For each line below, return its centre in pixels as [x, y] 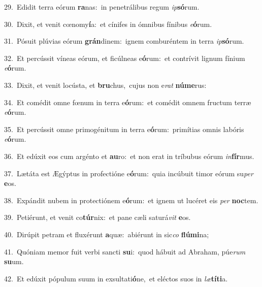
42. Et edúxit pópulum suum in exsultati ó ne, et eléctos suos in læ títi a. [116, 278]
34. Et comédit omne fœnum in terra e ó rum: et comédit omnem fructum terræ [128, 102]
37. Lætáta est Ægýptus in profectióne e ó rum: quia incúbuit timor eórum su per [129, 173]
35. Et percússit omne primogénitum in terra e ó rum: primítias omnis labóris [124, 129]
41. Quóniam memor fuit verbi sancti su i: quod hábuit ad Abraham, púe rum [125, 251]
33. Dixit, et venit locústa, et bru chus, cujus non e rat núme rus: [105, 85]
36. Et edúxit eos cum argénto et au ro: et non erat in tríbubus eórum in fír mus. [129, 156]
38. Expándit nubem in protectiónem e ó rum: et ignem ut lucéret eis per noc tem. [131, 200]
